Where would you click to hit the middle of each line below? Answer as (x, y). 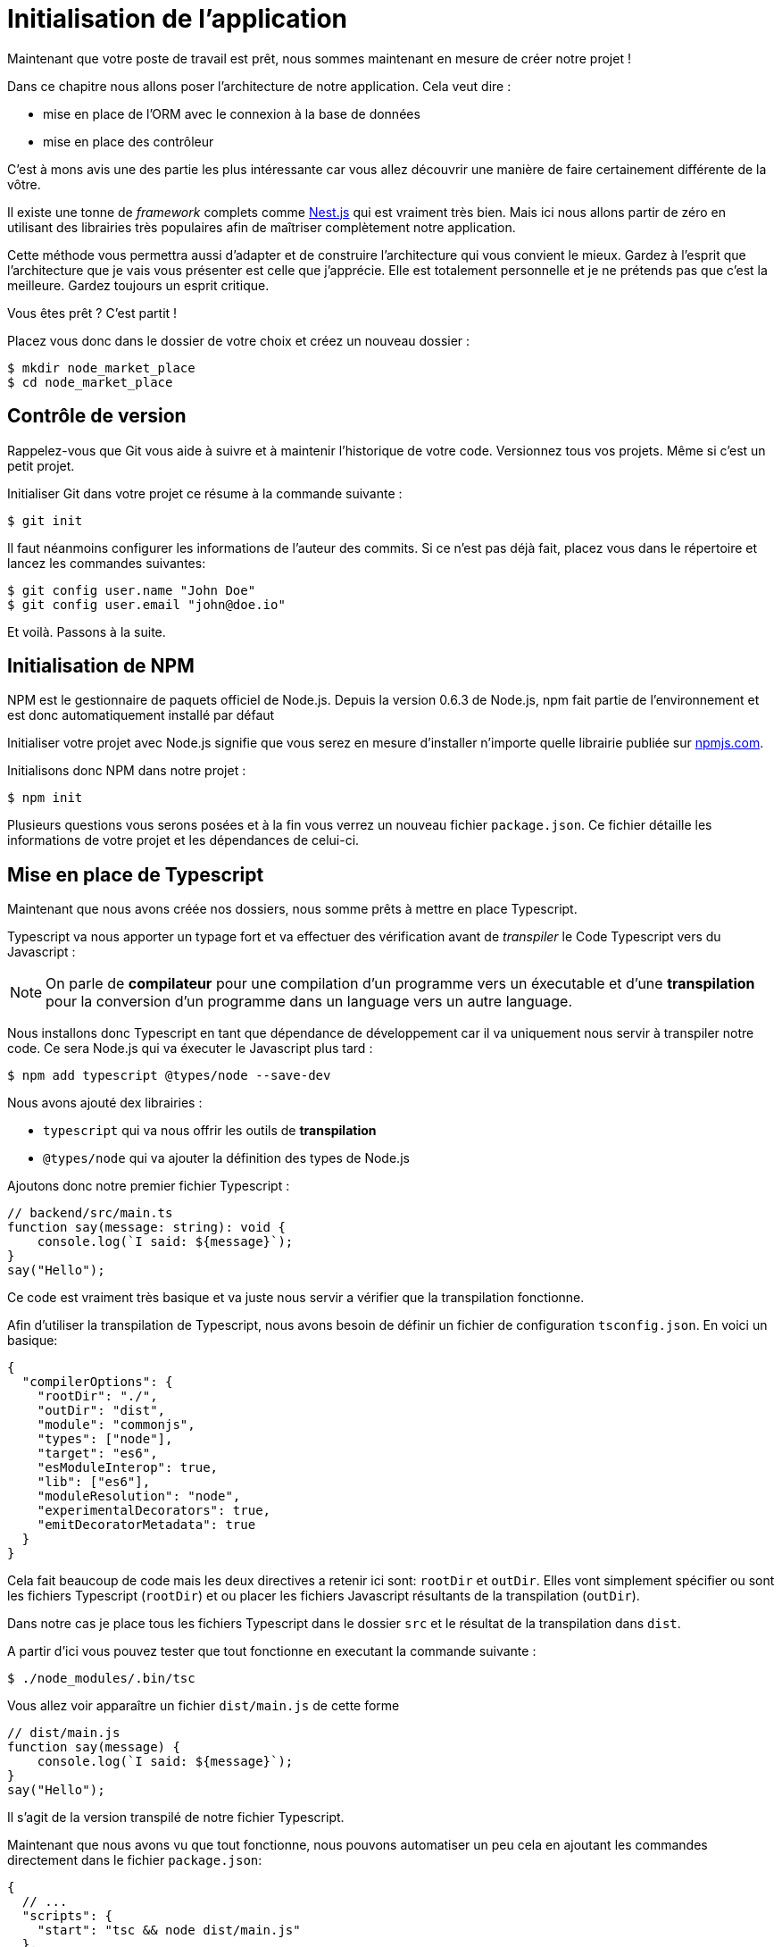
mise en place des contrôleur (129, 141)
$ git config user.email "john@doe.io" (146, 604)
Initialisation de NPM (101, 666)
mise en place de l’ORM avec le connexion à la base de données (232, 113)
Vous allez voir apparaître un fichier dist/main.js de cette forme (204, 1706)
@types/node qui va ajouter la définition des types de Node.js (226, 1158)
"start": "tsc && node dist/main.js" (169, 1930)
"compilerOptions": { (97, 1382)
